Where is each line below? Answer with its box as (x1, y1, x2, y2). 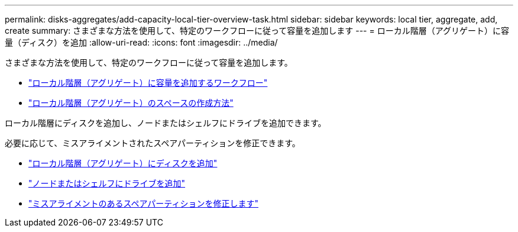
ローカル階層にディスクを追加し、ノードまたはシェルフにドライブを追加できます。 (5, 118, 326, 128)
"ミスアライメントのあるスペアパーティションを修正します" (28, 198, 258, 208)
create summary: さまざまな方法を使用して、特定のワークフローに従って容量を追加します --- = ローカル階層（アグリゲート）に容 (5, 25, 509, 36)
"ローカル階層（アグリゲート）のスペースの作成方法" (28, 98, 234, 108)
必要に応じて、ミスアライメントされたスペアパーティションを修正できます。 (5, 138, 300, 148)
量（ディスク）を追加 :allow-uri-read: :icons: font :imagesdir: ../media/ (5, 37, 278, 47)
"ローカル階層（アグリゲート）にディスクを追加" (28, 158, 218, 168)
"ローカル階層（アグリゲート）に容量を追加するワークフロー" (28, 78, 268, 88)
